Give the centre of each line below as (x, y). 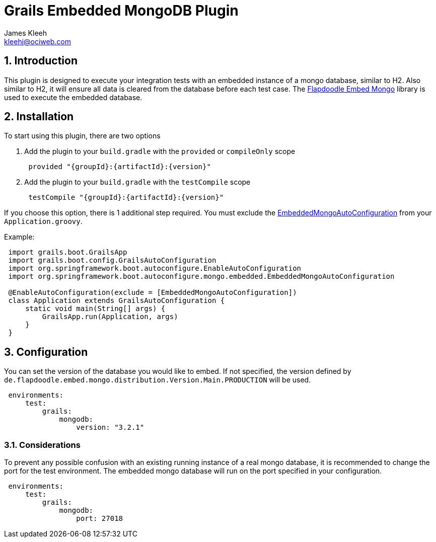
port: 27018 (100, 519)
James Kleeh (26, 33)
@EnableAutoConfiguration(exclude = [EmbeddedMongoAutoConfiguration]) (153, 293)
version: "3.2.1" (110, 428)
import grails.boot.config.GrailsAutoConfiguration (112, 260)
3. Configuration (46, 352)
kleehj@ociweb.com (38, 41)
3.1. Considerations (42, 445)
